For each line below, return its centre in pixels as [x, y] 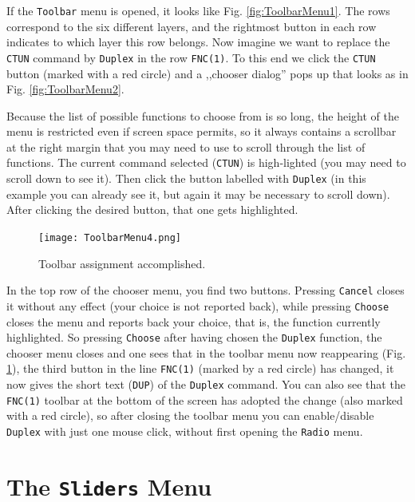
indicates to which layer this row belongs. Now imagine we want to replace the [198, 42]
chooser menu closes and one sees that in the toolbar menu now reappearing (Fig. [206, 352]
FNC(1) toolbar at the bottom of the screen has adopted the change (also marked [205, 399]
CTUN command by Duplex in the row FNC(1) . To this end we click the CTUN [191, 57]
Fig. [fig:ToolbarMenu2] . [65, 89]
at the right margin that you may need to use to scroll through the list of [186, 146]
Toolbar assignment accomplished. [122, 263]
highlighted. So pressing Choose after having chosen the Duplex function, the [194, 337]
